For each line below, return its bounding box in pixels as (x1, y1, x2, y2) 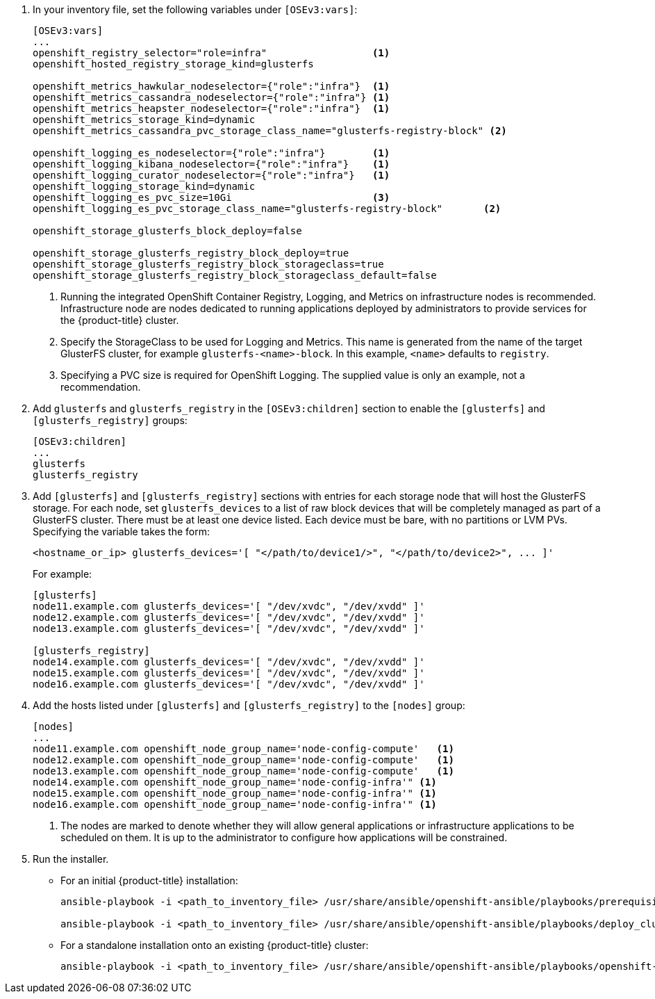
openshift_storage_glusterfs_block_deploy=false (33, 225, 302, 236)
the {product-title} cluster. (60, 314, 179, 326)
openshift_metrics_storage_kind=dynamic (33, 114, 256, 125)
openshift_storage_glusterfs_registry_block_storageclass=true (33, 259, 384, 270)
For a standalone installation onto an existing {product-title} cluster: (60, 939, 369, 951)
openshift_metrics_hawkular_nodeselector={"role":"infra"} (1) (33, 81, 390, 92)
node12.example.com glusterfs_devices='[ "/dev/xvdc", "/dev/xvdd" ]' (33, 612, 425, 623)
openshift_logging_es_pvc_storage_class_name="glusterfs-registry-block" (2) (33, 203, 501, 214)
